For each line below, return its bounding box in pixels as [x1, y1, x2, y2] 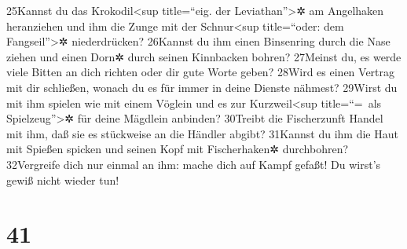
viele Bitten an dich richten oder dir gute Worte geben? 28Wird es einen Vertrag [6, 64, 395, 80]
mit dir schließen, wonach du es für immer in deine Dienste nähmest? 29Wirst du [6, 79, 398, 95]
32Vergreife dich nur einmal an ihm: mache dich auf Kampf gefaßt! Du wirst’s [6, 156, 381, 172]
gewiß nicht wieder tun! [6, 171, 119, 188]
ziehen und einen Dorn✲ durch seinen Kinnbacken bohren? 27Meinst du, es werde [6, 48, 401, 64]
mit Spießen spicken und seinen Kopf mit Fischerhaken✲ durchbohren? [6, 141, 349, 157]
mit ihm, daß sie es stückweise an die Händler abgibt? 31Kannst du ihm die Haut [6, 125, 398, 141]
